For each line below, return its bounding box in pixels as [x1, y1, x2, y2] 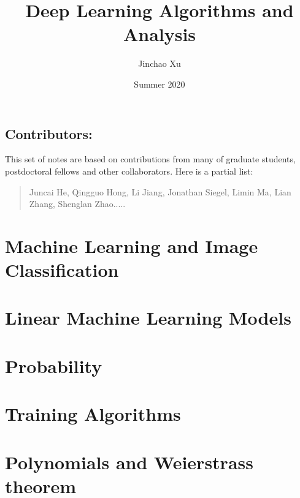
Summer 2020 [134, 77, 185, 90]
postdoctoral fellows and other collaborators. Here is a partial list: [5, 164, 253, 177]
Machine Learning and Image [5, 233, 258, 258]
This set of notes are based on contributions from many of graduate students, [5, 153, 296, 165]
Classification [5, 257, 119, 282]
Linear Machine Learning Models [5, 305, 291, 330]
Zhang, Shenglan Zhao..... [29, 197, 126, 210]
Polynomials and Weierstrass [5, 449, 253, 474]
